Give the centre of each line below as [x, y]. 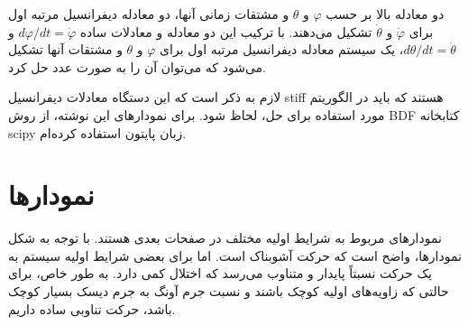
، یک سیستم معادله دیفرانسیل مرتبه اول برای [282, 49]
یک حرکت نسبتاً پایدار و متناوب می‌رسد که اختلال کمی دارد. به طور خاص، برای [220, 273]
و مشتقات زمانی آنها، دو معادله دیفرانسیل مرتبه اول [149, 14]
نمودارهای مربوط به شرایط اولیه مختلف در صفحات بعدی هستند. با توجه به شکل [225, 238]
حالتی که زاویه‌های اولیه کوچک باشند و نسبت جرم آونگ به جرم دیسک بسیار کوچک [229, 291]
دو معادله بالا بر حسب [385, 14]
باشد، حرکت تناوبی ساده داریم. [92, 308]
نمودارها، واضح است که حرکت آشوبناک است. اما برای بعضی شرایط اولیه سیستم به [235, 255]
